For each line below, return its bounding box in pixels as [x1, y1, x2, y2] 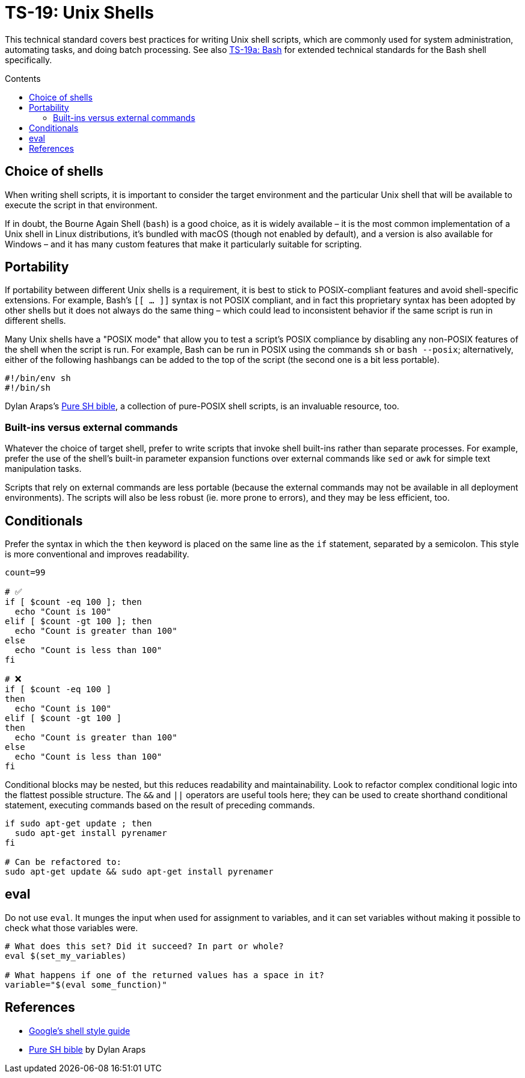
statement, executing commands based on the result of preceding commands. [5, 800, 315, 811]
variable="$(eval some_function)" [5, 979, 167, 990]
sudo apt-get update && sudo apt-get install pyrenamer [5, 867, 274, 877]
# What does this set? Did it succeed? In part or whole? [5, 941, 284, 951]
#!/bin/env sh [5, 373, 71, 383]
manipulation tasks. [5, 463, 82, 474]
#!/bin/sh [5, 383, 51, 393]
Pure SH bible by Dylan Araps [29, 1044, 146, 1055]
